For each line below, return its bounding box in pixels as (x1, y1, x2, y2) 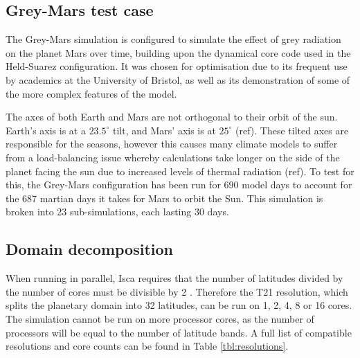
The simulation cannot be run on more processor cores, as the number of (6, 311, 314, 325)
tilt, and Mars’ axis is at (113, 123, 216, 137)
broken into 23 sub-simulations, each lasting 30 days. (6, 204, 229, 219)
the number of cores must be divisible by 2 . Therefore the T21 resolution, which (6, 284, 348, 298)
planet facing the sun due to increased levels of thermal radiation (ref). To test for (6, 163, 354, 178)
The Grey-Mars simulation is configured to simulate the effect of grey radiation (6, 32, 341, 46)
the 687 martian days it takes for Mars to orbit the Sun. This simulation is (6, 190, 323, 205)
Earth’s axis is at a (6, 123, 86, 137)
